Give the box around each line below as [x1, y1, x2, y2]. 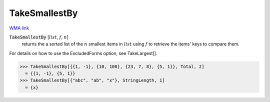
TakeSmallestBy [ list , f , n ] [9, 34, 68, 40]
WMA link [9, 25, 29, 31]
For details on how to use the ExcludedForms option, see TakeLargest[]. [9, 50, 157, 56]
